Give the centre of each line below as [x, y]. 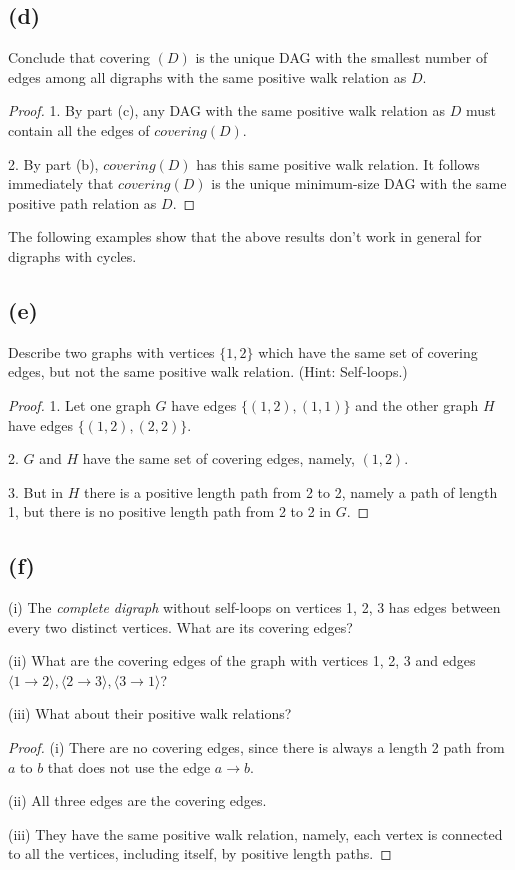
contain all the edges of [79, 129]
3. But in [36, 491]
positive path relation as [82, 202]
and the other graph [417, 404]
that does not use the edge [129, 766]
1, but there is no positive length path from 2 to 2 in [170, 511]
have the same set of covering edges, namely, [218, 458]
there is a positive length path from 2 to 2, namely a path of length [291, 491]
